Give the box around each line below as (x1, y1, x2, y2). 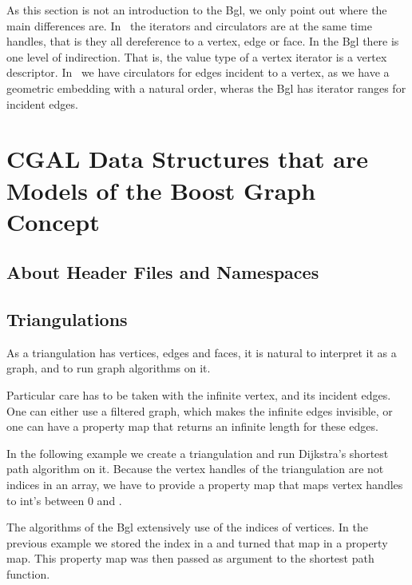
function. (6, 566, 50, 583)
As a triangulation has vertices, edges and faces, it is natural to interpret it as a (6, 344, 397, 360)
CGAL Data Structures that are (6, 142, 368, 175)
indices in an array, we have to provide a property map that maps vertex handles (6, 476, 403, 493)
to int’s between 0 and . (6, 491, 122, 508)
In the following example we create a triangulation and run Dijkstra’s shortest (6, 444, 389, 461)
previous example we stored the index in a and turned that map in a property (6, 534, 388, 551)
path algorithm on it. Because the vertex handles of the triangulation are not (6, 460, 384, 477)
